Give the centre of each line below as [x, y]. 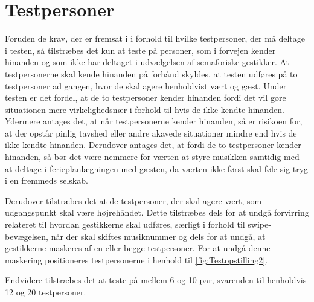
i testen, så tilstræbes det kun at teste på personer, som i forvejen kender [140, 50]
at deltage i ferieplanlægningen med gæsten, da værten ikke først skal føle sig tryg [157, 168]
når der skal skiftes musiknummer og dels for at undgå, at [158, 236]
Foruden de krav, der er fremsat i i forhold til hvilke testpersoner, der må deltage [155, 38]
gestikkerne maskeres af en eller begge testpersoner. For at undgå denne [138, 248]
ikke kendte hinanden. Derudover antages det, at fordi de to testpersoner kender [153, 145]
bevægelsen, [27, 236]
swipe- [259, 224]
